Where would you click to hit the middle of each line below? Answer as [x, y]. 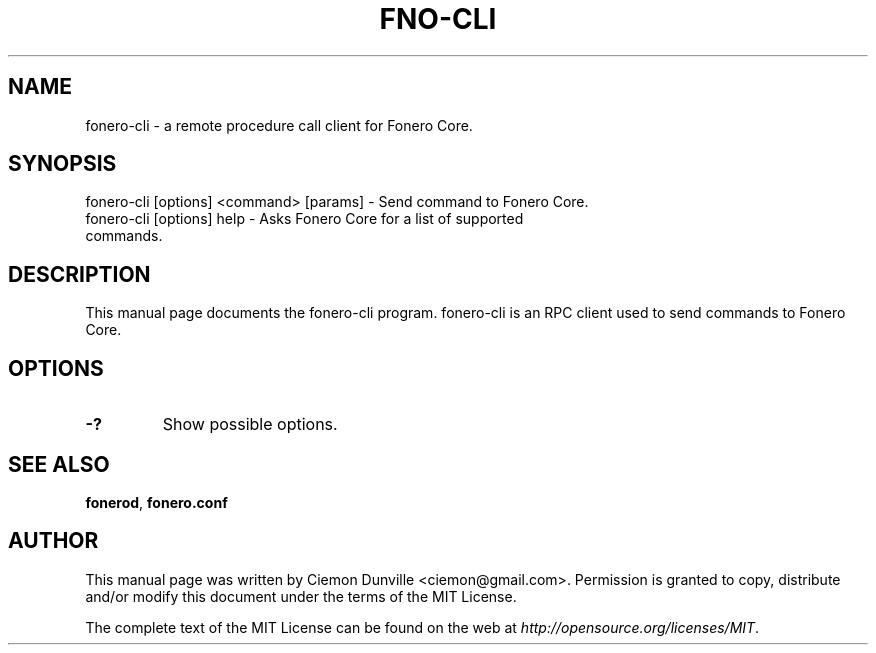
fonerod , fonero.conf [156, 502]
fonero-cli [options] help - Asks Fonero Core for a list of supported [304, 219]
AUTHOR [53, 541]
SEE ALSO [59, 464]
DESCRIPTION [79, 274]
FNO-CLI [438, 19]
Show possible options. [250, 424]
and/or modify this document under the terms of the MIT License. [301, 596]
